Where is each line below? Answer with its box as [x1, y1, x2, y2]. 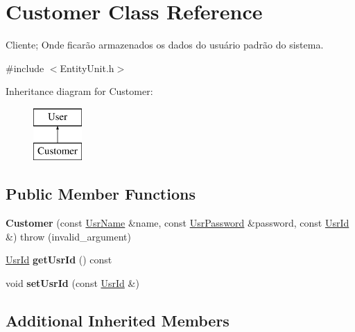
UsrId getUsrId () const [6, 252, 112, 267]
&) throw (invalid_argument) [6, 229, 131, 243]
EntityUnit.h [60, 60, 114, 75]
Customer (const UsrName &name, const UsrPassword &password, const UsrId [6, 216, 349, 230]
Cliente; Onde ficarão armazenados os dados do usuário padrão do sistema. [6, 37, 324, 52]
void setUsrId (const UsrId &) [6, 276, 139, 290]
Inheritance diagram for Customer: [6, 84, 153, 98]
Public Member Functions [6, 183, 196, 204]
